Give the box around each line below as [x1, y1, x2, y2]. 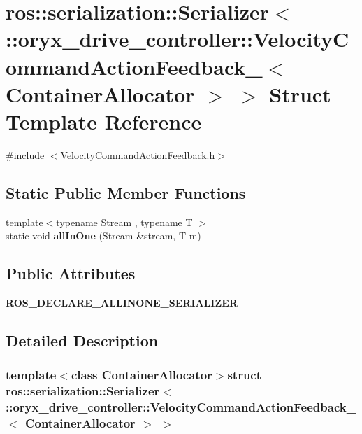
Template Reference [6, 106, 202, 135]
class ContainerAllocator [71, 366, 212, 384]
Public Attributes [6, 262, 136, 284]
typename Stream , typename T [56, 214, 193, 229]
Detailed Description [6, 330, 159, 351]
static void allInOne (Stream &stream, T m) [6, 228, 201, 243]
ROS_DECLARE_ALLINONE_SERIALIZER [6, 295, 238, 310]
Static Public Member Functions [6, 181, 246, 203]
